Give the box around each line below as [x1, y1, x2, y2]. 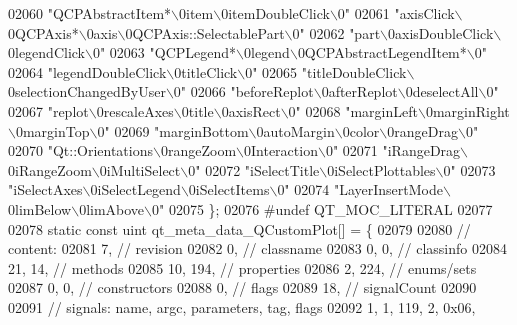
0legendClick [8, 42, 85, 63]
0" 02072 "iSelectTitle [188, 159, 320, 180]
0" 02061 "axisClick [337, 3, 455, 23]
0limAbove [79, 198, 145, 219]
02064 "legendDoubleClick [8, 61, 167, 82]
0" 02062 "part [292, 22, 381, 43]
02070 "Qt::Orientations [8, 140, 153, 161]
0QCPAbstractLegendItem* [297, 42, 467, 63]
